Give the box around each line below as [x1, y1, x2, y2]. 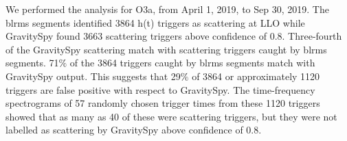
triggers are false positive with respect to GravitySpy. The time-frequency [5, 82, 315, 97]
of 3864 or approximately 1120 [192, 68, 320, 83]
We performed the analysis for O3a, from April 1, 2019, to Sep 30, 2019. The [5, 2, 329, 16]
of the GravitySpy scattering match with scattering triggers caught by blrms [5, 42, 327, 56]
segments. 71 [5, 55, 59, 70]
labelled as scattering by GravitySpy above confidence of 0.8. [5, 123, 262, 137]
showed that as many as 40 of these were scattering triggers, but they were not [5, 109, 337, 123]
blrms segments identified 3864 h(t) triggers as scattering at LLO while [5, 15, 305, 29]
